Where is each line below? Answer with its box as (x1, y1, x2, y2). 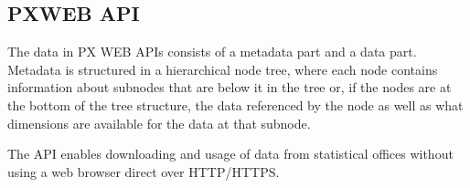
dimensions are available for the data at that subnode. (7, 113, 311, 132)
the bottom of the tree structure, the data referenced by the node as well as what (7, 95, 464, 114)
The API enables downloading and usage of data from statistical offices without (7, 144, 454, 163)
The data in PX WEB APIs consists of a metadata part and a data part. (7, 42, 417, 61)
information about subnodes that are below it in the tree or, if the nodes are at (7, 78, 452, 97)
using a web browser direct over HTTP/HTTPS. (7, 162, 280, 181)
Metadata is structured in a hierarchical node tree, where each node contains (7, 59, 438, 78)
